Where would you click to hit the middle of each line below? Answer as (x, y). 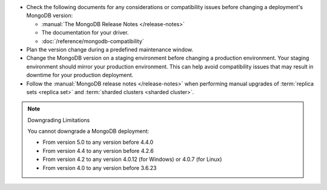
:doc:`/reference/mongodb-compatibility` (93, 41)
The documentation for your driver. (85, 33)
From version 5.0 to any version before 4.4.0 (98, 142)
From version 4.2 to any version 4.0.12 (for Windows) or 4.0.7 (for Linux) (132, 159)
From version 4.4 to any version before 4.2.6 (98, 151)
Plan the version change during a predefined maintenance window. (110, 49)
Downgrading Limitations (59, 120)
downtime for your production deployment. (80, 75)
